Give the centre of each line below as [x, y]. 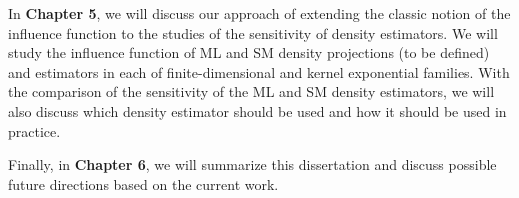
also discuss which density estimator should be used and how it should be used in [257, 110]
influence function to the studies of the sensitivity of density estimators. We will [253, 32]
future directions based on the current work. [143, 183]
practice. [34, 130]
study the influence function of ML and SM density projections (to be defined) [249, 52]
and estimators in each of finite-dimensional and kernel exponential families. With [259, 71]
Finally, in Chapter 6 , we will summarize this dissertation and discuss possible [252, 164]
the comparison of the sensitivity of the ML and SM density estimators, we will [251, 91]
